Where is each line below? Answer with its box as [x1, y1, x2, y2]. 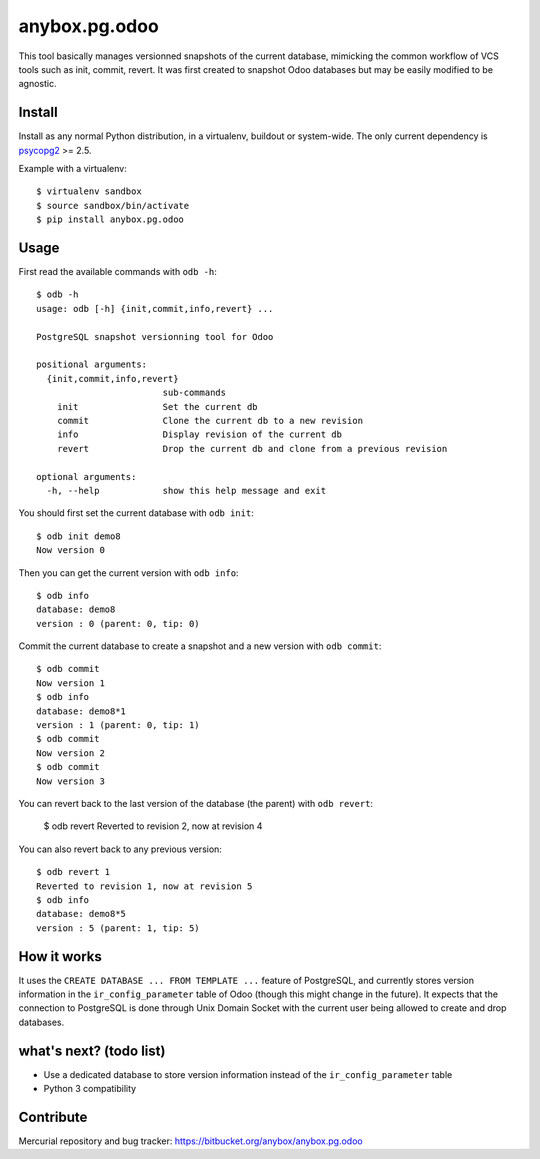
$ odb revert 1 [36, 866, 111, 878]
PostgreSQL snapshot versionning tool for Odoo [36, 331, 274, 342]
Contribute [18, 1108, 88, 1125]
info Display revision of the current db [56, 429, 342, 440]
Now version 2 [36, 747, 105, 759]
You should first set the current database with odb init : [18, 507, 254, 519]
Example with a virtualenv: [18, 163, 127, 175]
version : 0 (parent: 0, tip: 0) [36, 618, 200, 629]
